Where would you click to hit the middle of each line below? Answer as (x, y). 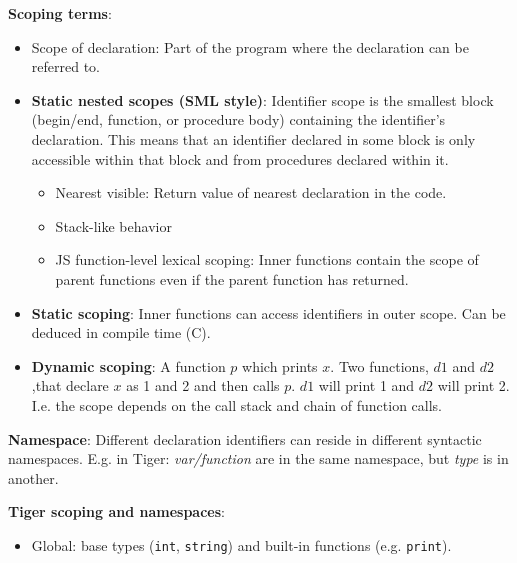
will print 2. (473, 385)
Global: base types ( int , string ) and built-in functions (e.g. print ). (241, 544)
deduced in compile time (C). (121, 332)
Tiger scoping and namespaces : (116, 511)
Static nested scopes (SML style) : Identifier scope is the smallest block (262, 99)
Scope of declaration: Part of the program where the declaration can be (250, 46)
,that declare (70, 385)
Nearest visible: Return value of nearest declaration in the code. (251, 192)
